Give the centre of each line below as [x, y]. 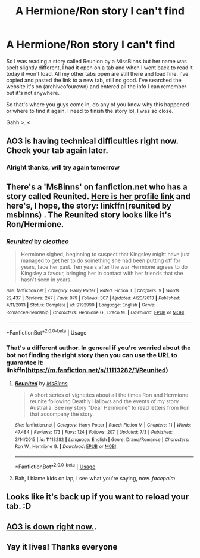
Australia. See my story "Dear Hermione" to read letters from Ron [110, 407]
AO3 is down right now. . [51, 527]
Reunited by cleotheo [38, 241]
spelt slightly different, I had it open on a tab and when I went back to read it [99, 68]
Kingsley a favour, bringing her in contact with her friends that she [102, 273]
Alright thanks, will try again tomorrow [63, 167]
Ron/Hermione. [35, 224]
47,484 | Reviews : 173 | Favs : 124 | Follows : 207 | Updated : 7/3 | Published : [93, 432]
